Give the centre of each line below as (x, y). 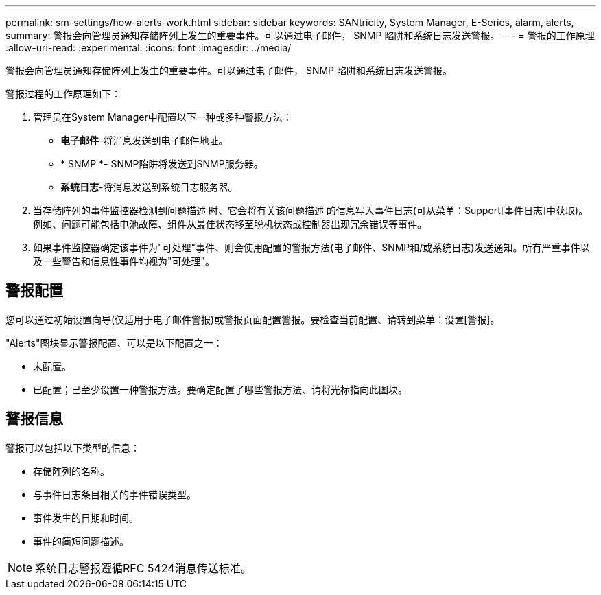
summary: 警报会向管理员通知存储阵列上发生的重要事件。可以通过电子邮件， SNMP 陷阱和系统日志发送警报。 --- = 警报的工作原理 (300, 35)
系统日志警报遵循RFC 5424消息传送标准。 (143, 568)
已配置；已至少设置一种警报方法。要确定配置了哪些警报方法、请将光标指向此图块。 (220, 389)
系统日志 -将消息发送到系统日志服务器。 (149, 187)
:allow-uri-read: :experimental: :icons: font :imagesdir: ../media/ (149, 48)
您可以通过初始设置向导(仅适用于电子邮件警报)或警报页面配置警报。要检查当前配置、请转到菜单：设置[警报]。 (253, 319)
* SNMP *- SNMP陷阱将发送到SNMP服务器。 (162, 164)
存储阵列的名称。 (71, 471)
